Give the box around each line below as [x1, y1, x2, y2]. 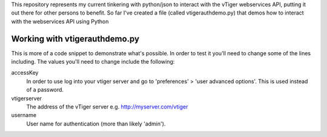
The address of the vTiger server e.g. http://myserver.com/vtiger [26, 103, 188, 110]
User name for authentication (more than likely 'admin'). [26, 120, 166, 127]
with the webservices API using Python [11, 18, 109, 25]
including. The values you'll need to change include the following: [11, 58, 175, 65]
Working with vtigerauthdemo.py [11, 33, 139, 44]
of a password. [26, 86, 64, 93]
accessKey [11, 69, 39, 76]
